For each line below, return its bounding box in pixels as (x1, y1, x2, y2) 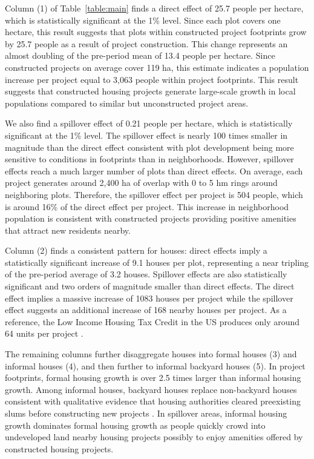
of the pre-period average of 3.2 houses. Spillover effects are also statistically (5, 268, 287, 280)
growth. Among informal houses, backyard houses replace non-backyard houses (5, 383, 297, 395)
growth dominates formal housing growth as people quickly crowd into (5, 418, 266, 431)
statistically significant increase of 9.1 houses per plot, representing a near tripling (5, 256, 309, 268)
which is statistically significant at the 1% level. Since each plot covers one (5, 13, 281, 26)
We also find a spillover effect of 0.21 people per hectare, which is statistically (5, 117, 293, 130)
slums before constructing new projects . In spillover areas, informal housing (5, 407, 287, 419)
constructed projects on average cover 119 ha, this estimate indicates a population (5, 61, 309, 73)
